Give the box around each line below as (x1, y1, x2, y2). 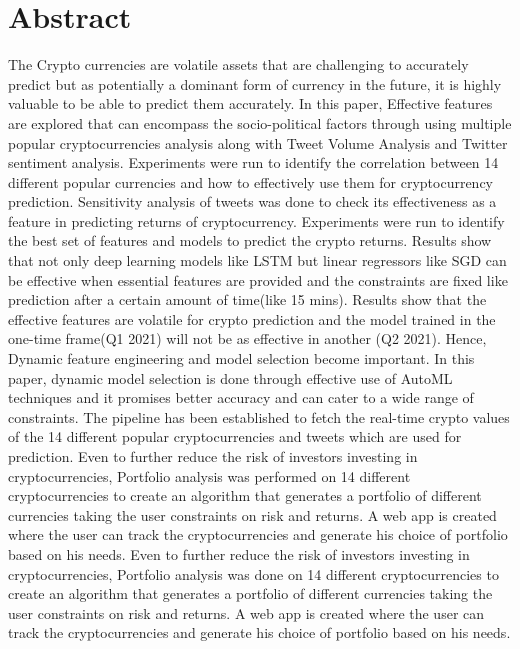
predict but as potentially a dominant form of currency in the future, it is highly (8, 73, 502, 94)
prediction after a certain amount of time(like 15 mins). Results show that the (8, 289, 487, 310)
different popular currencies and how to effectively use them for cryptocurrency (8, 171, 494, 192)
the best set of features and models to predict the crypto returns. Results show (8, 230, 492, 251)
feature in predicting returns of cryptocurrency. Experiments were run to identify (8, 210, 505, 231)
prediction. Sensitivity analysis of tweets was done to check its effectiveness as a (8, 191, 497, 212)
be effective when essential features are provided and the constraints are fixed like (8, 269, 508, 290)
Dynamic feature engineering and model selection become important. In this (8, 348, 475, 369)
